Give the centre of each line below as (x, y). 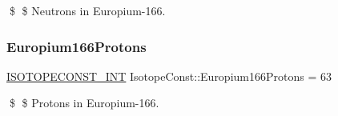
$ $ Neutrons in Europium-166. (87, 10)
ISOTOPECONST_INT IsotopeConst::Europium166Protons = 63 (169, 76)
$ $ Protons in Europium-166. (84, 103)
